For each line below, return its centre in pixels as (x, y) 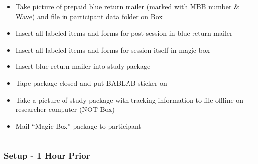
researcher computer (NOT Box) (65, 109)
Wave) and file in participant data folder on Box (89, 16)
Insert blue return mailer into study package (83, 66)
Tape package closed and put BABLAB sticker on (91, 82)
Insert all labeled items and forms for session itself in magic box (113, 49)
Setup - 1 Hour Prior (47, 155)
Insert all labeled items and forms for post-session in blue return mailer (124, 33)
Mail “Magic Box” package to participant (78, 126)
